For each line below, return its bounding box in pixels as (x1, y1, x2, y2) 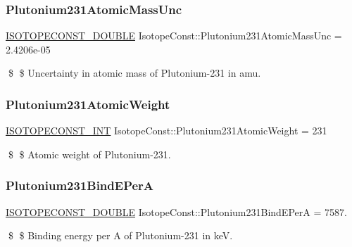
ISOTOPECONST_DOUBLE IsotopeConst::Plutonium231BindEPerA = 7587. (6, 204, 347, 219)
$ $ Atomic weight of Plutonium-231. (8, 146, 171, 161)
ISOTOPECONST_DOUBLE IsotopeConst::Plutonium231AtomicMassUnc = (6, 28, 342, 43)
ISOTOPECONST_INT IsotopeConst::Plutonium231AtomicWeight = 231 (6, 123, 327, 138)
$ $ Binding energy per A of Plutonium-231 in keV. (8, 228, 233, 243)
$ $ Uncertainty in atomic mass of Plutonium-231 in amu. (8, 65, 261, 80)
